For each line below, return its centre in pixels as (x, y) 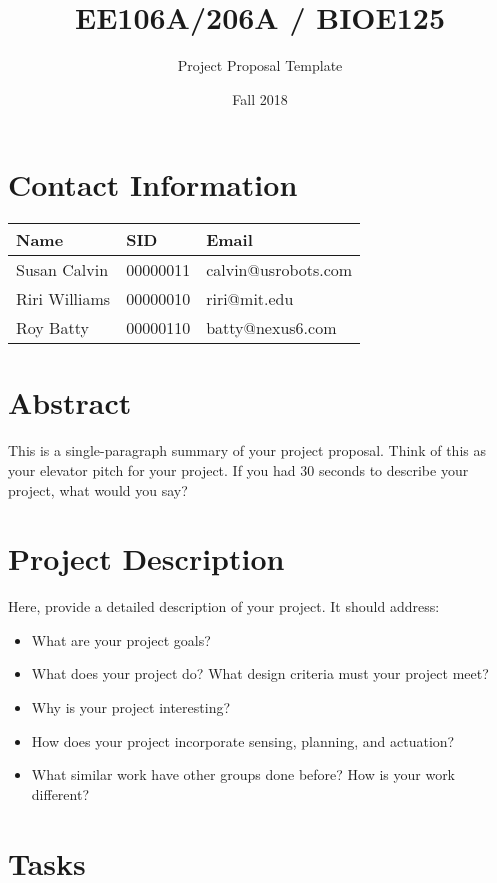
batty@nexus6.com (271, 328)
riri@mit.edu (250, 299)
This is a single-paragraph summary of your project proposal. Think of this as (247, 450)
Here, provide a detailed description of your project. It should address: (224, 606)
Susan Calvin (62, 270)
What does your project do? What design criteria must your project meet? (260, 673)
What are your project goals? (121, 639)
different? (60, 793)
